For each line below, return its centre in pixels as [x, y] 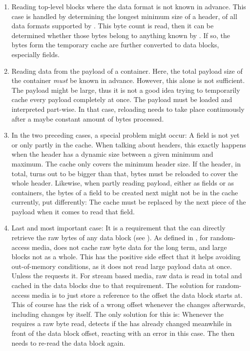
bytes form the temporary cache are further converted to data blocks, [115, 45]
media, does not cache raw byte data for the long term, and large [129, 247]
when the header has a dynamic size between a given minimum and [112, 154]
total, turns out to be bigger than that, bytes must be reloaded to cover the [125, 173]
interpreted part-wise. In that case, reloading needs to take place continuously [128, 109]
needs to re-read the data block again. [68, 342]
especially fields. [35, 54]
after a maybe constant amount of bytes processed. [88, 118]
